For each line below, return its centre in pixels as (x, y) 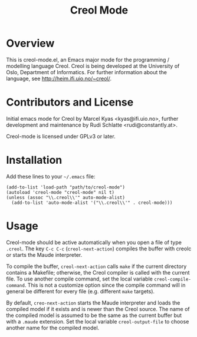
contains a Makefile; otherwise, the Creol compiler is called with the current (98, 272)
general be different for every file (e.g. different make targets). (81, 291)
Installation (34, 160)
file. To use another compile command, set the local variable (80, 279)
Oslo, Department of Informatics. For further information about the (86, 72)
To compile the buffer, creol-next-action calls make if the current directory (96, 266)
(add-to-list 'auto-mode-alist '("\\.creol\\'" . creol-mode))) (92, 203)
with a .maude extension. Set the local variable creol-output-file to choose (98, 321)
